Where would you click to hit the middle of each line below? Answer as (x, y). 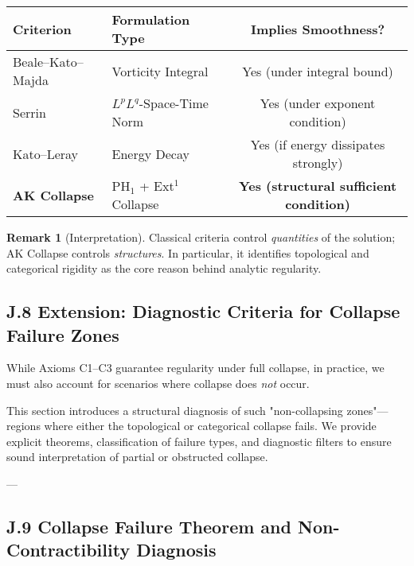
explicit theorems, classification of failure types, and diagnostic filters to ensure (199, 441)
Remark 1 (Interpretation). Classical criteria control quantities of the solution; (201, 237)
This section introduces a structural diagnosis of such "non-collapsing (175, 410)
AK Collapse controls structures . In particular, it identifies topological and (188, 252)
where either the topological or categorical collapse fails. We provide (210, 426)
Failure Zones (63, 334)
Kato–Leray (46, 153)
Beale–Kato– (48, 62)
